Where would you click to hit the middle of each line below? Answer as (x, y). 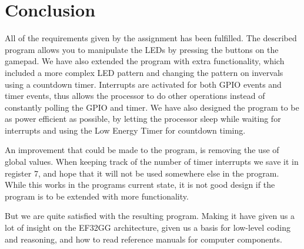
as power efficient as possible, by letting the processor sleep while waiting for (143, 119)
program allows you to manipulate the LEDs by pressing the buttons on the (142, 49)
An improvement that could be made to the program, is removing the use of (142, 150)
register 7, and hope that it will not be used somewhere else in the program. (142, 173)
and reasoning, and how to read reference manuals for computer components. (143, 239)
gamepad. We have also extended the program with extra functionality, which (145, 61)
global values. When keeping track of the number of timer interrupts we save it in (152, 162)
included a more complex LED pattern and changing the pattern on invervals (144, 72)
